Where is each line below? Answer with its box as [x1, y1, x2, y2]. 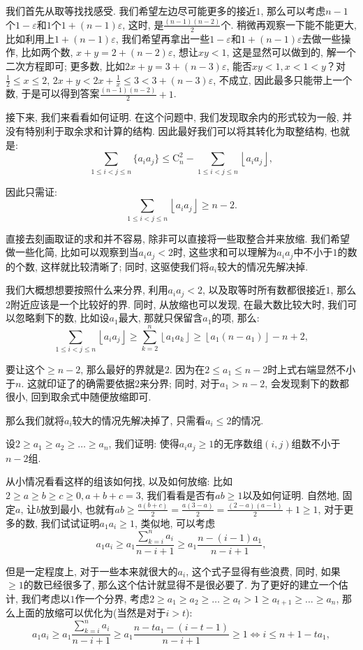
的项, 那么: [212, 310, 260, 325]
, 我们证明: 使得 [108, 436, 179, 451]
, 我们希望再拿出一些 [115, 31, 210, 45]
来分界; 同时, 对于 [139, 375, 221, 390]
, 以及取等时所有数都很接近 [202, 282, 326, 297]
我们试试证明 [40, 515, 100, 530]
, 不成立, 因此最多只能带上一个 [213, 72, 353, 87]
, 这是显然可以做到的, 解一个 [226, 45, 356, 59]
